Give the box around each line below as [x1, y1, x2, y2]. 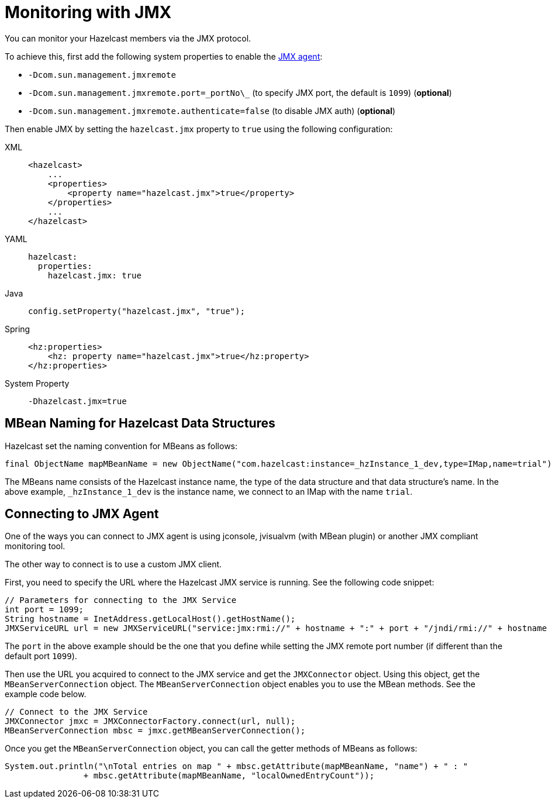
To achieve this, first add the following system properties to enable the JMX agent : [5, 51, 323, 61]
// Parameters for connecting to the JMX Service [5, 595, 237, 605]
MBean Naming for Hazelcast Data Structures [5, 416, 275, 431]
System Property [5, 378, 70, 388]
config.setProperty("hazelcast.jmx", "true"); [28, 306, 245, 316]
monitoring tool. [5, 541, 65, 552]
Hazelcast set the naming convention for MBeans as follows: [5, 440, 238, 451]
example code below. [5, 689, 87, 699]
